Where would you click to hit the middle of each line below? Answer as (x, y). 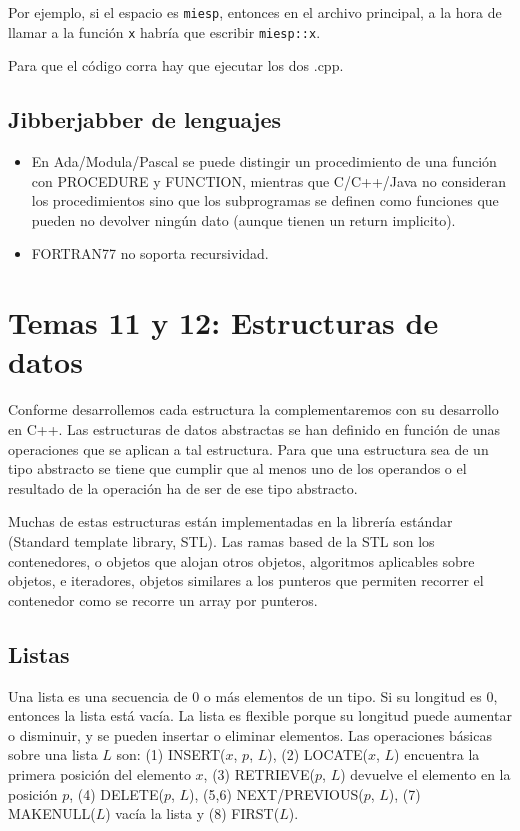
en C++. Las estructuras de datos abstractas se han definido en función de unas (254, 428)
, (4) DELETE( (116, 793)
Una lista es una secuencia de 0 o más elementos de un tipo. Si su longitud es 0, (253, 695)
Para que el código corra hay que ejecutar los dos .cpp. (176, 65)
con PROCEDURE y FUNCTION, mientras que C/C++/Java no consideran (269, 180)
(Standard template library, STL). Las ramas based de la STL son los (221, 540)
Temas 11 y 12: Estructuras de (223, 322)
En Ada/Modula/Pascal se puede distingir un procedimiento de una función (264, 161)
